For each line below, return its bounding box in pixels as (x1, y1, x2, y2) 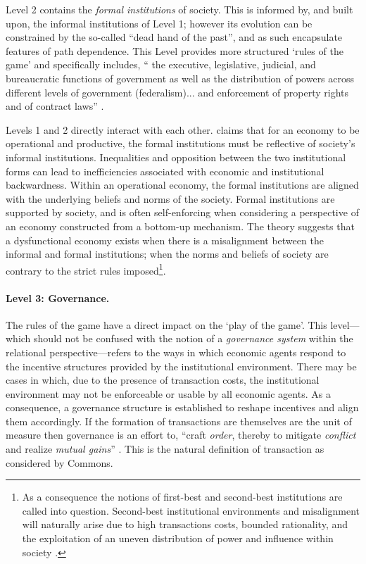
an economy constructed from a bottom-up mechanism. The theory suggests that (6, 218, 355, 233)
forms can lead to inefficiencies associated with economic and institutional (6, 163, 324, 178)
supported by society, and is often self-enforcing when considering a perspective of (6, 205, 359, 220)
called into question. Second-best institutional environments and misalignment (22, 503, 360, 518)
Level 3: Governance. (6, 290, 110, 305)
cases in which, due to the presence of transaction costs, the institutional (6, 372, 320, 387)
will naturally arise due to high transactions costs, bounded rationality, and (22, 517, 348, 532)
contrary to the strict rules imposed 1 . (6, 261, 166, 277)
